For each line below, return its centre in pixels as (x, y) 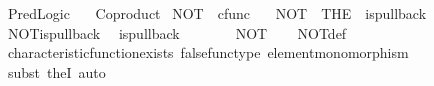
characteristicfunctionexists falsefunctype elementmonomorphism (208, 52)
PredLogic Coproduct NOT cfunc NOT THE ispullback (217, 13)
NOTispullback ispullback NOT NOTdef (177, 32)
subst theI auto (56, 71)
